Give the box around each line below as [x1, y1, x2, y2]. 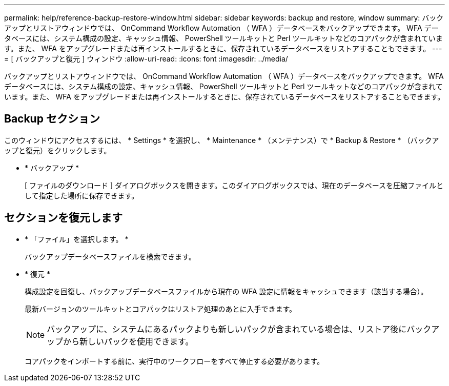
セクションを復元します [4, 211, 123, 225]
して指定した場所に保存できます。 [25, 191, 139, 200]
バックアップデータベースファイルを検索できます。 [25, 252, 196, 261]
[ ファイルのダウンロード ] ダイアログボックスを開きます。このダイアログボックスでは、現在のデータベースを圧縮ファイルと [25, 180, 444, 190]
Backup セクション [4, 112, 100, 126]
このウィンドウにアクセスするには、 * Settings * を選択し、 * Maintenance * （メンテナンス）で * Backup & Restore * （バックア [4, 135, 439, 145]
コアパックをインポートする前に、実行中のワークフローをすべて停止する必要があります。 [25, 356, 324, 365]
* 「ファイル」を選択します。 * [25, 234, 129, 243]
